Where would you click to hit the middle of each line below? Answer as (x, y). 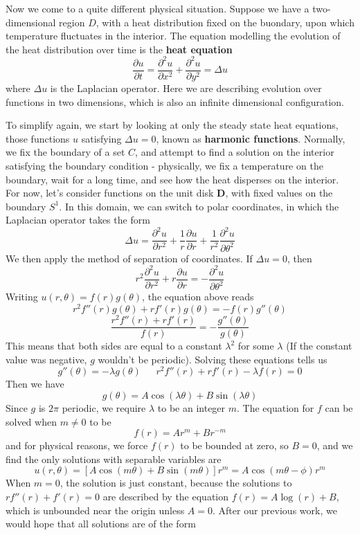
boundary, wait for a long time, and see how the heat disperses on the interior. (172, 179)
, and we (335, 445)
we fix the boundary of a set (65, 152)
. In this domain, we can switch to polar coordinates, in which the (199, 206)
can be (339, 407)
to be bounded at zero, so (234, 445)
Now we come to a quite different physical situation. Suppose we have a (157, 8)
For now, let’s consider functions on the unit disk (110, 193)
